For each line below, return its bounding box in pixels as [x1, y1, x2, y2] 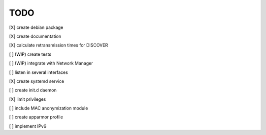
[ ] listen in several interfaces [9, 69, 68, 75]
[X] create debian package [9, 24, 64, 30]
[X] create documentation [9, 33, 62, 39]
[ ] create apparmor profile [9, 114, 64, 120]
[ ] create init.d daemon [9, 87, 57, 93]
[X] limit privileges [9, 96, 46, 102]
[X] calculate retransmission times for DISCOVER [9, 42, 108, 48]
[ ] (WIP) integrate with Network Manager [9, 60, 93, 66]
